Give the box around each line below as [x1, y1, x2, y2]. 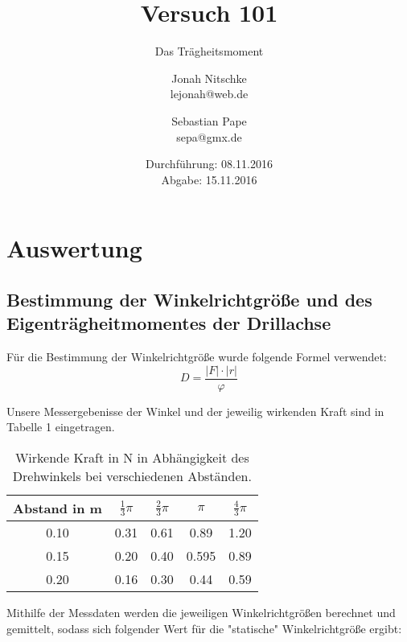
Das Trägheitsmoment [154, 43, 264, 60]
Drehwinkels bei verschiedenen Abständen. [12, 466, 252, 485]
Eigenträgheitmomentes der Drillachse [6, 311, 331, 335]
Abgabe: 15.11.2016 [161, 171, 257, 187]
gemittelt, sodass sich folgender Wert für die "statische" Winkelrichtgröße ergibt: [6, 619, 402, 636]
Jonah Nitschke [171, 69, 247, 86]
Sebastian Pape [171, 112, 247, 129]
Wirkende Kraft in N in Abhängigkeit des [14, 447, 249, 467]
